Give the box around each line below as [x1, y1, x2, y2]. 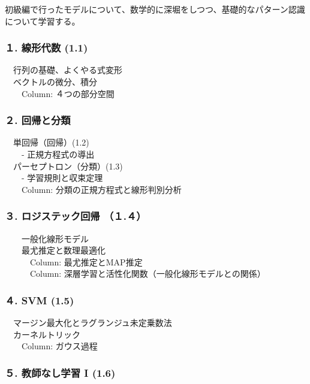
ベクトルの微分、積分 [13, 75, 97, 87]
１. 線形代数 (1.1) [5, 40, 88, 55]
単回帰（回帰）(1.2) [13, 136, 89, 149]
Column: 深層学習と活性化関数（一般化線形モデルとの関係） [29, 267, 266, 280]
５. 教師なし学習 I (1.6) [5, 365, 116, 380]
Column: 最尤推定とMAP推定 [29, 255, 143, 268]
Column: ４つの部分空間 [21, 87, 115, 99]
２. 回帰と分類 [5, 113, 71, 128]
